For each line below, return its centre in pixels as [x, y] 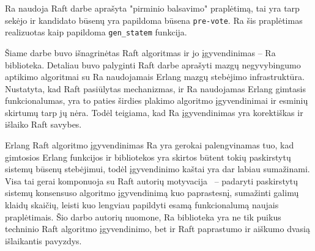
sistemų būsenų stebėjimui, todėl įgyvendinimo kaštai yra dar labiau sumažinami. [157, 169]
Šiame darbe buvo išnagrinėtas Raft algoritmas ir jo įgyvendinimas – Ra [140, 52]
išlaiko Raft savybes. [43, 124]
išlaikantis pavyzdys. [43, 240]
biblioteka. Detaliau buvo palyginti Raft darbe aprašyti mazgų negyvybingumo [153, 64]
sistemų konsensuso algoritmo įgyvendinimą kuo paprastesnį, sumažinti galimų [152, 193]
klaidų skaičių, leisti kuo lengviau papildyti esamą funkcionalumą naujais [142, 205]
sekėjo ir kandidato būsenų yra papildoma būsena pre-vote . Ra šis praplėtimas [154, 20]
